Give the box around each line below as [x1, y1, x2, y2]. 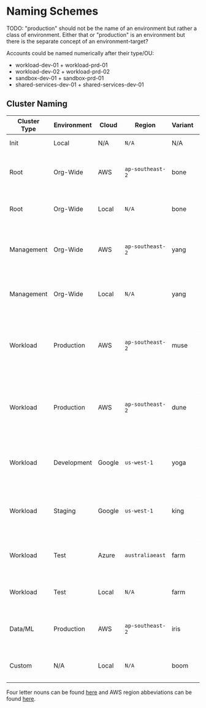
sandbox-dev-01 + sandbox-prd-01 [15, 74, 104, 82]
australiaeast [124, 552, 166, 558]
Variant [171, 121, 194, 129]
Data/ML [9, 624, 35, 633]
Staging [53, 506, 76, 515]
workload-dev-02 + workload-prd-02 [15, 67, 110, 75]
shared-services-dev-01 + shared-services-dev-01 [15, 81, 144, 88]
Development [53, 458, 92, 466]
